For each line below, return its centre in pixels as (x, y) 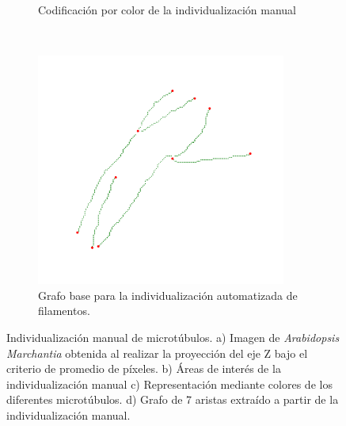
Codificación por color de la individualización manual (167, 10)
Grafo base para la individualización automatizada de (168, 295)
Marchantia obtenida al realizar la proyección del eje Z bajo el (157, 353)
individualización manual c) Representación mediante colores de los (169, 384)
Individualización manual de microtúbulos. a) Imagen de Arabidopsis (173, 337)
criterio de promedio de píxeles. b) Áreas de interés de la (144, 368)
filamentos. (64, 311)
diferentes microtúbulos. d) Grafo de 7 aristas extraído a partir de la (173, 399)
